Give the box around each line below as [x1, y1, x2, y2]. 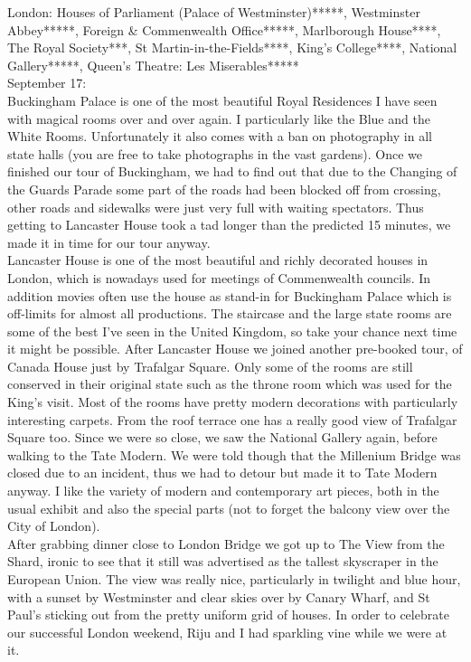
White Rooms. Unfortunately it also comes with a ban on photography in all [7, 127, 432, 146]
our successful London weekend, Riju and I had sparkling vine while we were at [7, 622, 447, 641]
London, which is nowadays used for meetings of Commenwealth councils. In [7, 268, 431, 287]
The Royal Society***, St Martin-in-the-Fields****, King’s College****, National [7, 38, 457, 57]
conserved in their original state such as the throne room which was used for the [7, 374, 452, 393]
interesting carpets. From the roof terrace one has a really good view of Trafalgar [7, 410, 457, 429]
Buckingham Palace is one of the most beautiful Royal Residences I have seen [7, 90, 438, 109]
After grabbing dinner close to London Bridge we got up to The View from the [7, 534, 445, 553]
